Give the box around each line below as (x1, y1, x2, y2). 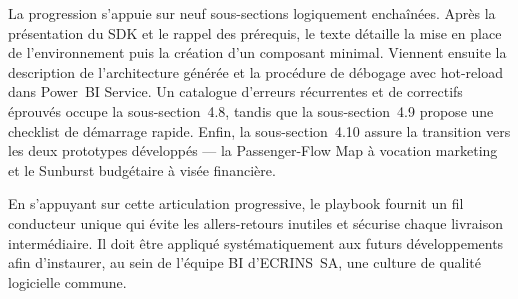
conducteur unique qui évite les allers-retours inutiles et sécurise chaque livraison (8, 212, 504, 233)
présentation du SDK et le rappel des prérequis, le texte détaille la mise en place (8, 22, 502, 43)
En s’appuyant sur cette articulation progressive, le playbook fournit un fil (8, 193, 464, 214)
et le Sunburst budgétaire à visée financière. (8, 159, 276, 180)
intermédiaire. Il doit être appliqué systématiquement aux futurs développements (8, 232, 504, 253)
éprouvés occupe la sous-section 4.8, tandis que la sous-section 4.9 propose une (8, 100, 494, 121)
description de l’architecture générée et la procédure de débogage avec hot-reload (8, 61, 503, 82)
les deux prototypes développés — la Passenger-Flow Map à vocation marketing (8, 140, 498, 161)
